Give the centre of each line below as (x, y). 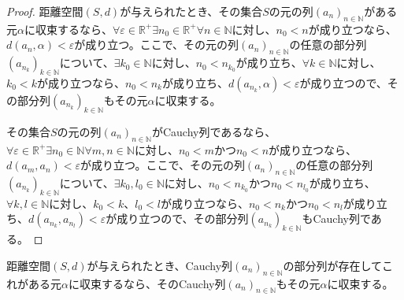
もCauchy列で (336, 219)
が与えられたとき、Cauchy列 (160, 265)
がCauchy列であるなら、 (214, 131)
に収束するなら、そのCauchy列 (147, 283)
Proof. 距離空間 (45, 11)
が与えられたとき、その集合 (191, 11)
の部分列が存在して (333, 265)
